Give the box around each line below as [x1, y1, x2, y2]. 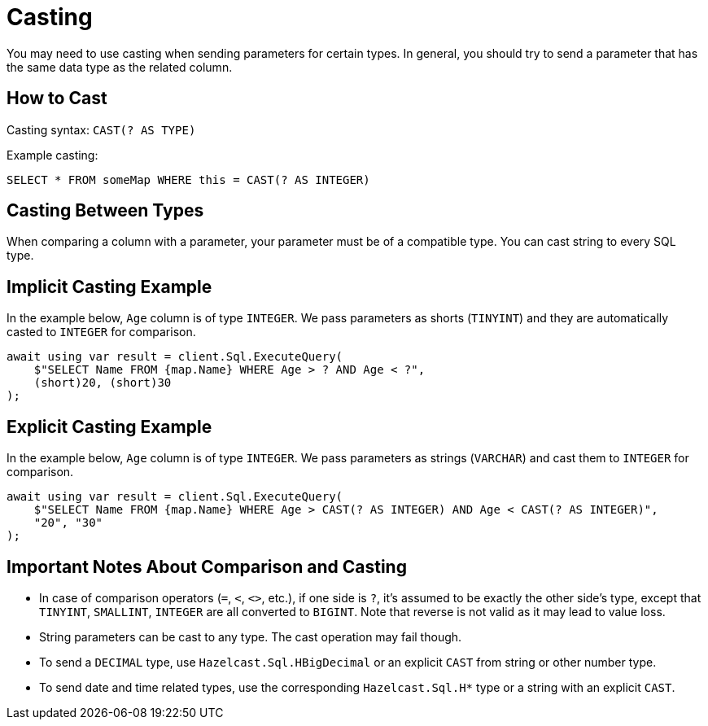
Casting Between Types [7, 200, 204, 221]
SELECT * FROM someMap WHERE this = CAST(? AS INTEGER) [7, 173, 370, 186]
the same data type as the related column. [7, 59, 233, 74]
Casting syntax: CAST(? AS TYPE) [7, 122, 196, 137]
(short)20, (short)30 [33, 376, 172, 390]
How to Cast [7, 88, 107, 109]
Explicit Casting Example [7, 416, 212, 437]
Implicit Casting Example [7, 276, 212, 297]
